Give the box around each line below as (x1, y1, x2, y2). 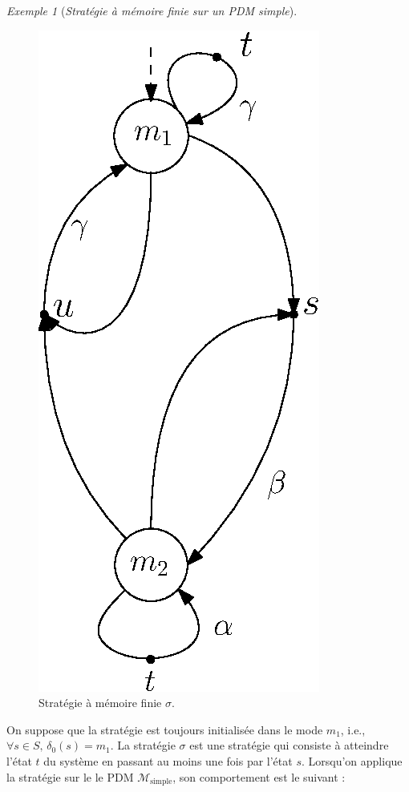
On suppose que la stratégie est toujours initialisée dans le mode (6, 721, 323, 737)
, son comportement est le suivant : (172, 768, 346, 785)
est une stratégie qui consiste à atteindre (189, 737, 389, 754)
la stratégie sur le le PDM (6, 768, 134, 785)
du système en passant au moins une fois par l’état (43, 752, 293, 769)
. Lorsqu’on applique (301, 752, 403, 769)
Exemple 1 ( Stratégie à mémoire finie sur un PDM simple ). (6, 2, 298, 18)
